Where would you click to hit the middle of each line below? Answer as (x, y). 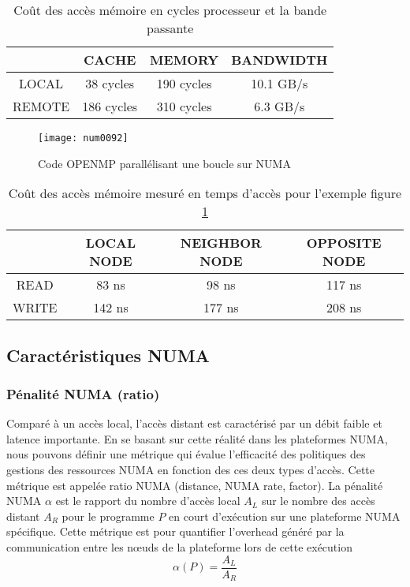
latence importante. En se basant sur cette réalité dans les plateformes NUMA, (197, 438)
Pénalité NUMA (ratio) (83, 393)
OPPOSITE (344, 243)
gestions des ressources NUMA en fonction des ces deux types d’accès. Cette (191, 470)
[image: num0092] (83, 138)
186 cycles (110, 106)
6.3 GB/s (280, 106)
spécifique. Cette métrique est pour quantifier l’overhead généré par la (175, 531)
